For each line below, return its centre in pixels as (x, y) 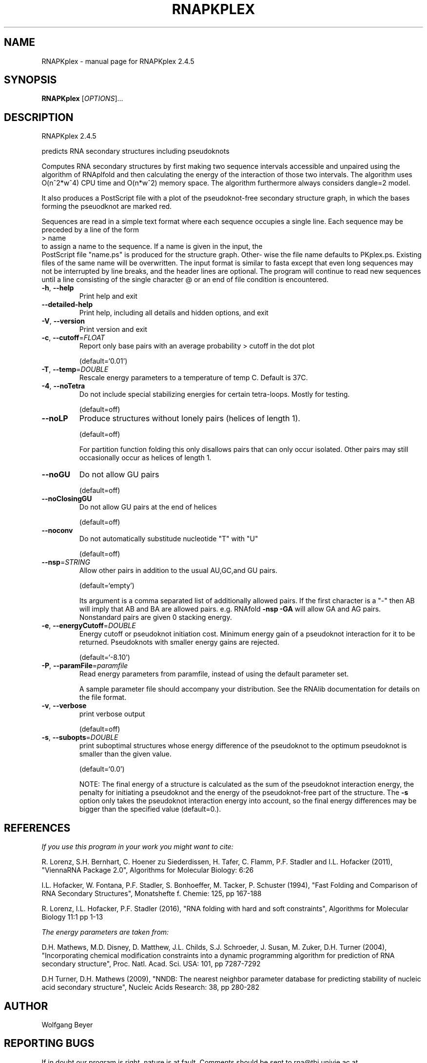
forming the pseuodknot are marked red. (107, 206)
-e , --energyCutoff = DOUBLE (89, 626)
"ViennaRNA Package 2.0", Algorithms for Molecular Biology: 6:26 (148, 870)
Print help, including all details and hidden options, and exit (174, 313)
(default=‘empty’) (107, 586)
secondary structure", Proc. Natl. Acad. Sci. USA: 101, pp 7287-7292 (151, 964)
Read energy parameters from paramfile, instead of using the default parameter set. (214, 674)
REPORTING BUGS (49, 1043)
